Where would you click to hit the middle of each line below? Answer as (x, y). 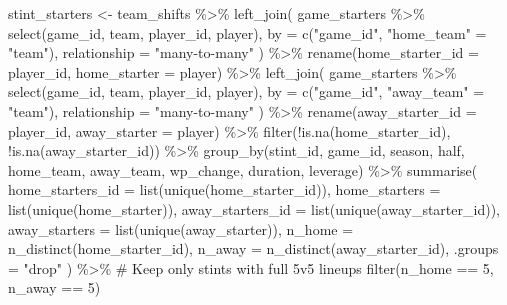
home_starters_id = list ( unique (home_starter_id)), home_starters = (224, 189)
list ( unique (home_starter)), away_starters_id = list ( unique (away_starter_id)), (254, 208)
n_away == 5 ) (54, 287)
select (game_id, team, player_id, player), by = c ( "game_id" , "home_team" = (247, 32)
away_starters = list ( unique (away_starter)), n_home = (181, 228)
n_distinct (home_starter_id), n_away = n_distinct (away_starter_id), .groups (253, 248)
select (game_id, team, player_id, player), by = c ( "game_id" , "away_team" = (246, 91)
